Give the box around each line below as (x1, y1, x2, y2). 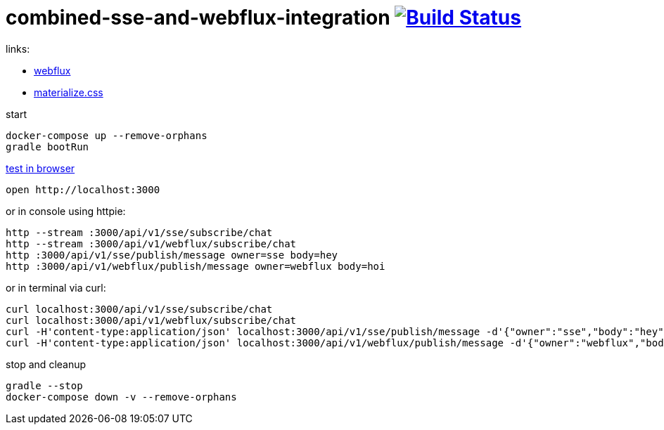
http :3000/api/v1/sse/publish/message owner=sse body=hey (6, 249, 338, 261)
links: (6, 42, 30, 55)
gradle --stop (6, 379, 83, 391)
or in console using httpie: (6, 204, 126, 217)
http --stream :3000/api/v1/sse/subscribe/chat (6, 226, 273, 238)
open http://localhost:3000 (6, 183, 160, 195)
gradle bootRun (6, 141, 89, 152)
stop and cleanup (6, 358, 87, 370)
